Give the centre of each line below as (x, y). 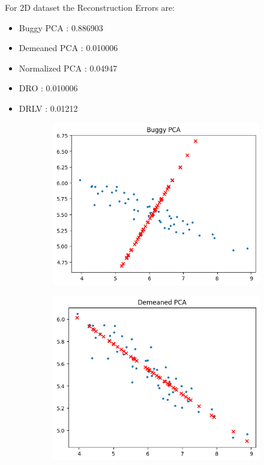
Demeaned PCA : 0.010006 (68, 48)
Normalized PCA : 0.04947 (68, 68)
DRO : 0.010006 (48, 88)
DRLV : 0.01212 (48, 108)
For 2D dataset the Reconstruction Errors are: (90, 7)
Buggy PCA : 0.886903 (61, 27)
